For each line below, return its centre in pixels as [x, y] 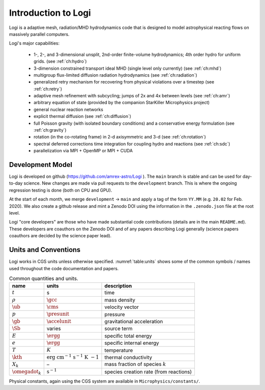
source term [118, 329]
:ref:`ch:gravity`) [50, 130]
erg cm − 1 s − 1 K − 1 [73, 357]
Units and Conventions [45, 250]
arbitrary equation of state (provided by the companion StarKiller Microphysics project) [122, 103]
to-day [16, 183]
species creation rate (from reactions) [148, 372]
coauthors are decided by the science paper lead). [60, 236]
